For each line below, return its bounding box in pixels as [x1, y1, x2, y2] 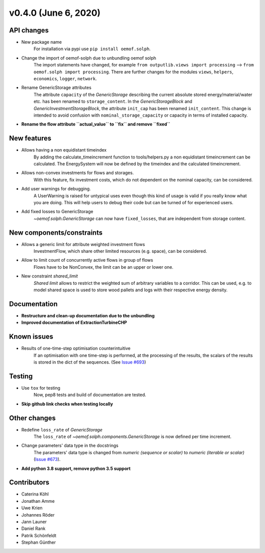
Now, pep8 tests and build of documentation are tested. [33, 392, 147, 398]
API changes [9, 26, 49, 34]
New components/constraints [9, 228, 103, 237]
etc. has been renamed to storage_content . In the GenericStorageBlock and [33, 98, 192, 104]
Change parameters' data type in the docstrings [21, 443, 119, 449]
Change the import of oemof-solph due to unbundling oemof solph [21, 55, 157, 61]
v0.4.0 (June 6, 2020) [9, 7, 101, 18]
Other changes [9, 414, 56, 422]
